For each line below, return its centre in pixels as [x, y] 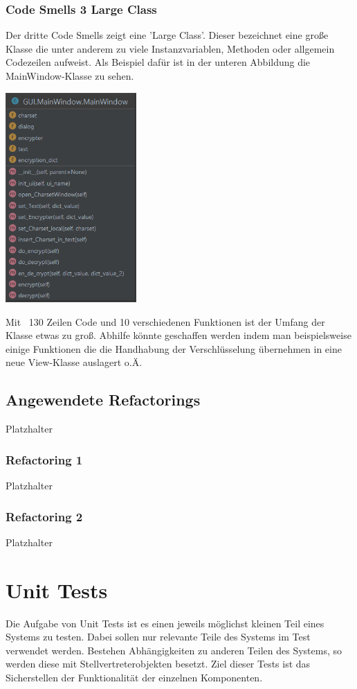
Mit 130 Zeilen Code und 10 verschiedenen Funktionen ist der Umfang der [165, 321]
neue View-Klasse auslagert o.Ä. [74, 362]
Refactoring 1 [44, 459]
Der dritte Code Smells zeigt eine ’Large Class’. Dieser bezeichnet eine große [167, 35]
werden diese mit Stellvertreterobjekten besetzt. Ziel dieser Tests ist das [158, 664]
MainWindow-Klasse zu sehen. [70, 76]
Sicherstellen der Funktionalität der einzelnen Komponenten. [134, 677]
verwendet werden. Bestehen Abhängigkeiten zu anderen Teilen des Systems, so [174, 650]
